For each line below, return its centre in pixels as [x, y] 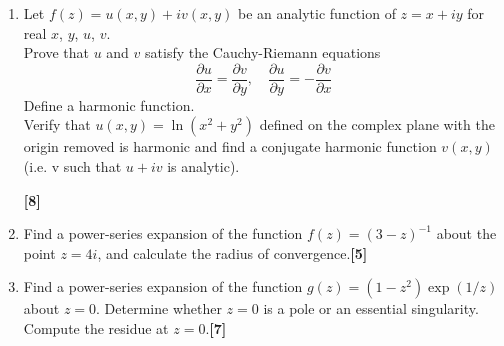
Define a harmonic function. [109, 104]
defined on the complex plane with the [377, 124]
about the [466, 233]
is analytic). [203, 166]
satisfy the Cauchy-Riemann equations [263, 52]
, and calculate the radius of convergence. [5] [232, 252]
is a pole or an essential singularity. [371, 308]
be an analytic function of [317, 13]
